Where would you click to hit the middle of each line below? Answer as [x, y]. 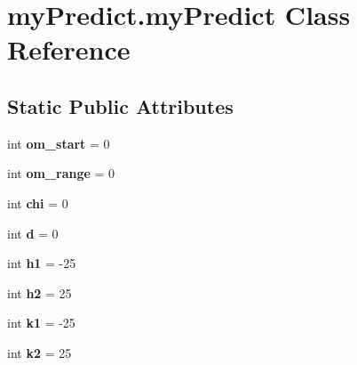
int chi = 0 [38, 203]
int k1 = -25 [41, 323]
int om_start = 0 [59, 143]
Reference [69, 49]
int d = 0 [33, 233]
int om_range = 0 [61, 173]
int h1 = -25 [42, 263]
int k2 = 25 [40, 352]
